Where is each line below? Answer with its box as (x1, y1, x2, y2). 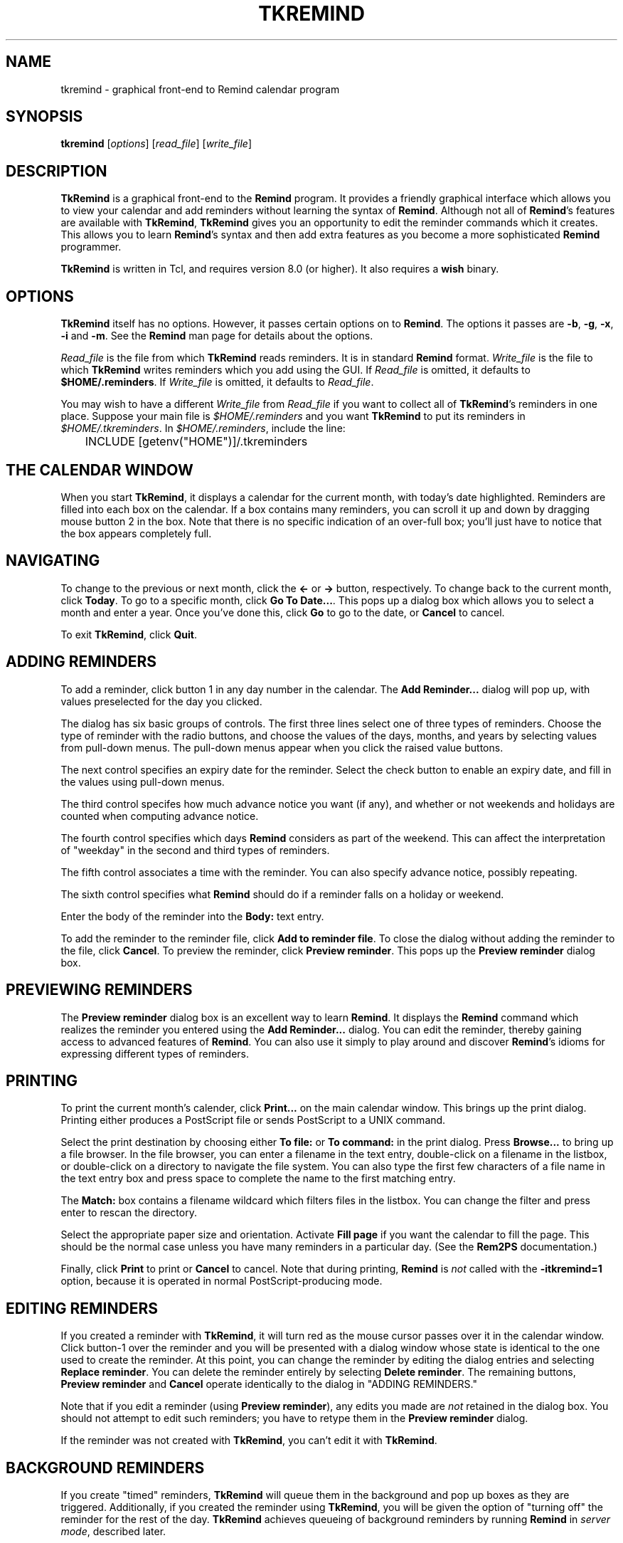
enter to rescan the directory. (60, 1206, 197, 1219)
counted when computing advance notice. (60, 809, 259, 822)
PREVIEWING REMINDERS (6, 981, 193, 999)
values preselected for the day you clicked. (60, 695, 262, 707)
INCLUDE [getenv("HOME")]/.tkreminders (85, 434, 308, 449)
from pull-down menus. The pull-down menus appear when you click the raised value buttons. (60, 741, 504, 754)
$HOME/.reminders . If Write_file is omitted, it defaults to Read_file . (60, 376, 374, 389)
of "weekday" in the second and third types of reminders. (60, 843, 330, 856)
